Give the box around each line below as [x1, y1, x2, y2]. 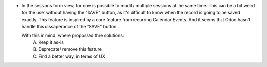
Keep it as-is [38, 39, 64, 45]
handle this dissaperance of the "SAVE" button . [21, 24, 119, 30]
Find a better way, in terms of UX [38, 53, 106, 59]
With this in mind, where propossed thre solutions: [21, 33, 124, 38]
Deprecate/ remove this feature [38, 46, 102, 52]
